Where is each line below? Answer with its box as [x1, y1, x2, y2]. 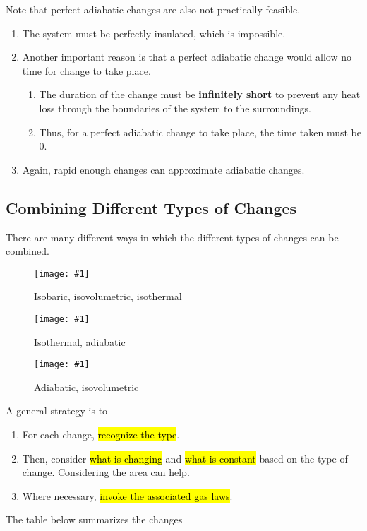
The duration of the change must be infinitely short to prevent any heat [39, 87, 361, 102]
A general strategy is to [6, 403, 108, 418]
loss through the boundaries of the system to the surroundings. [39, 100, 311, 115]
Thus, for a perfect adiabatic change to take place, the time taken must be [39, 124, 361, 139]
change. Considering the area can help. [22, 465, 190, 479]
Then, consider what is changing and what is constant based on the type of [22, 451, 348, 465]
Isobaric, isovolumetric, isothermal [34, 289, 182, 304]
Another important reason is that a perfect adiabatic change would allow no [22, 49, 352, 64]
